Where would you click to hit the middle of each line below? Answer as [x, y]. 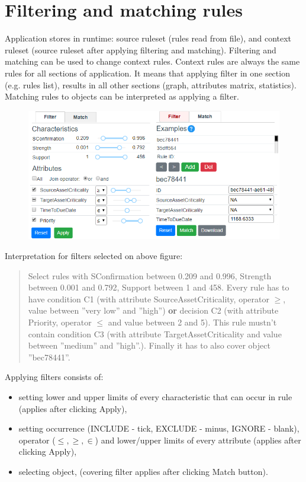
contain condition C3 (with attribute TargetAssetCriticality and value [155, 333]
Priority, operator [60, 322]
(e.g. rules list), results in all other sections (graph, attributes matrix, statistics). [151, 84]
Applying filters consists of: [54, 377]
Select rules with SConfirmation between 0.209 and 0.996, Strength [150, 275]
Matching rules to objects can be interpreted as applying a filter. [122, 96]
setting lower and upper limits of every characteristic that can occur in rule [155, 396]
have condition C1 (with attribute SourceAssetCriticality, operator [149, 299]
